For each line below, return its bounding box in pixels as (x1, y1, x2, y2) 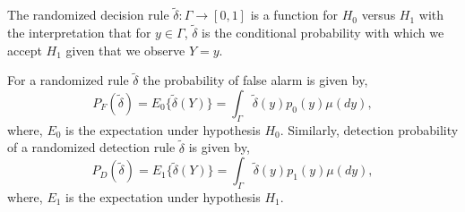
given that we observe (65, 40, 185, 59)
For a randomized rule (7, 71, 129, 89)
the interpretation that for (7, 23, 151, 42)
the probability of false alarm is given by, (142, 71, 368, 89)
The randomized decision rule (7, 5, 169, 24)
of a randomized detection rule (7, 138, 176, 157)
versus (361, 5, 396, 24)
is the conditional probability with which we (202, 23, 444, 42)
